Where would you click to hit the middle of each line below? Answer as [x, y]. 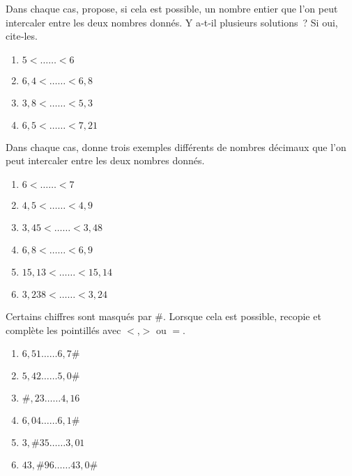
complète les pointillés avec [63, 330]
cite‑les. [22, 36]
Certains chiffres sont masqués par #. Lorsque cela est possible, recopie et [163, 316]
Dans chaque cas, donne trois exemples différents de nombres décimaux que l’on [176, 146]
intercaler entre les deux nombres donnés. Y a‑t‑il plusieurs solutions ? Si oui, [172, 22]
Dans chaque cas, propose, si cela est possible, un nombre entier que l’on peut [172, 8]
